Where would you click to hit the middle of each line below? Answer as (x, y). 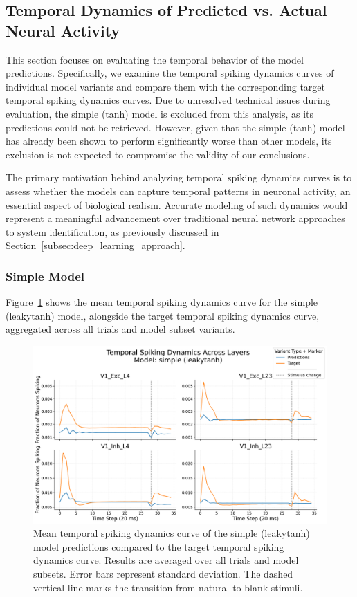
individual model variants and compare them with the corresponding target (165, 86)
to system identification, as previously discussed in (112, 231)
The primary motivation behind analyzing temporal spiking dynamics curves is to (179, 177)
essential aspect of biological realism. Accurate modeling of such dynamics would (177, 204)
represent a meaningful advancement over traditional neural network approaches (175, 218)
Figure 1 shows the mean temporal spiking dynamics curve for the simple (162, 302)
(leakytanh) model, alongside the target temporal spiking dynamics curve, (163, 315)
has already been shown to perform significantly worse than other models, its (169, 141)
